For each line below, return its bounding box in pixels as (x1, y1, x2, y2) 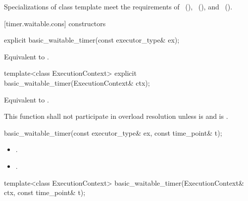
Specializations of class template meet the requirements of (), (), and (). (4, 1, 233, 11)
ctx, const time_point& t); (4, 187, 86, 198)
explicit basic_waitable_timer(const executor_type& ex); (4, 35, 180, 45)
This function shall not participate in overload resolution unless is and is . (4, 111, 228, 121)
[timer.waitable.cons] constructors (4, 18, 106, 28)
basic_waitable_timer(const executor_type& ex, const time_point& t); (4, 127, 222, 138)
